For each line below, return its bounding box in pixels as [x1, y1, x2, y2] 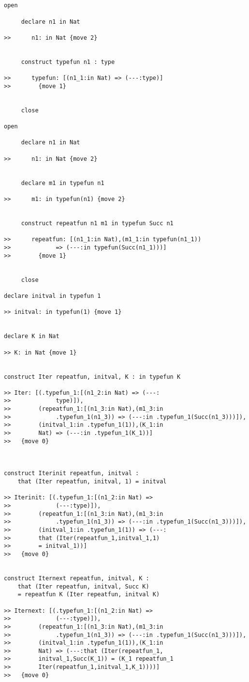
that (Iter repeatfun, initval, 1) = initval [17, 478, 167, 485]
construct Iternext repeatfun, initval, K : [4, 574, 149, 582]
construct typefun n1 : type [21, 58, 115, 65]
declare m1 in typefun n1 [21, 179, 104, 186]
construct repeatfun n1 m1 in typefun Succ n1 [21, 220, 174, 227]
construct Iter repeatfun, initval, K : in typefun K [4, 373, 181, 380]
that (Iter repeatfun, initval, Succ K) [17, 583, 149, 590]
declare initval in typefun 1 [4, 292, 101, 299]
